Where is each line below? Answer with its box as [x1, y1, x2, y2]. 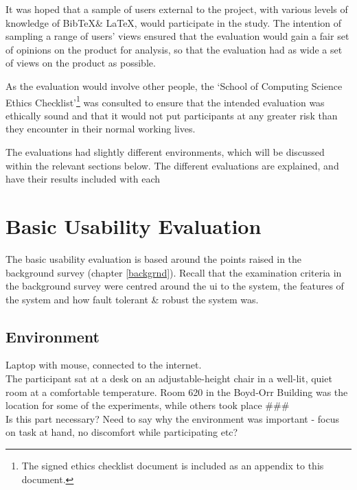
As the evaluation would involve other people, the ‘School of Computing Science [5, 78, 343, 93]
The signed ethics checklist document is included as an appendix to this [21, 458, 324, 473]
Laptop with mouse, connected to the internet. [5, 358, 202, 372]
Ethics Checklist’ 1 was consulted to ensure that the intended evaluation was [5, 93, 325, 109]
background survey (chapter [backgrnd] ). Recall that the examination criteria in [5, 265, 342, 279]
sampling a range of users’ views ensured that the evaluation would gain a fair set [5, 29, 349, 43]
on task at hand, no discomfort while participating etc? [5, 425, 238, 439]
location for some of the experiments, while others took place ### [5, 398, 290, 412]
